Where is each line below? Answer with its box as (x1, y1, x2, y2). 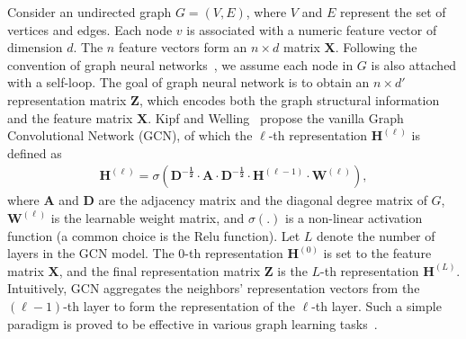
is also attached (371, 55, 457, 74)
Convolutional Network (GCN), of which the (7, 126, 253, 145)
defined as (7, 143, 62, 162)
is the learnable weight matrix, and (50, 208, 245, 227)
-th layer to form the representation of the (63, 296, 295, 315)
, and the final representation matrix (58, 261, 261, 280)
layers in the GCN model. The (7, 244, 175, 263)
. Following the (335, 38, 417, 57)
